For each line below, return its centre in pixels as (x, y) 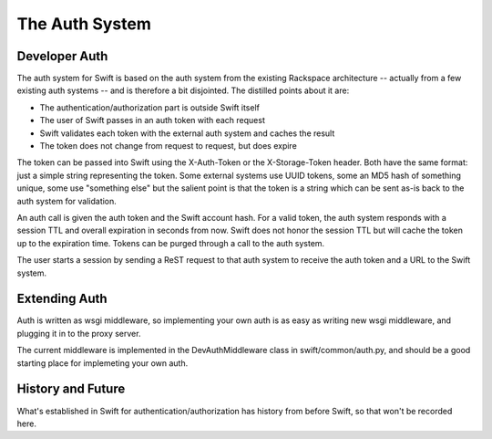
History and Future (71, 389)
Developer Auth (62, 56)
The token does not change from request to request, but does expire (169, 146)
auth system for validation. (67, 201)
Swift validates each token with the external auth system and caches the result (187, 133)
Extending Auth (62, 299)
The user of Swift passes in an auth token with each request (153, 120)
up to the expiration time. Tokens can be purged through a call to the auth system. (171, 243)
